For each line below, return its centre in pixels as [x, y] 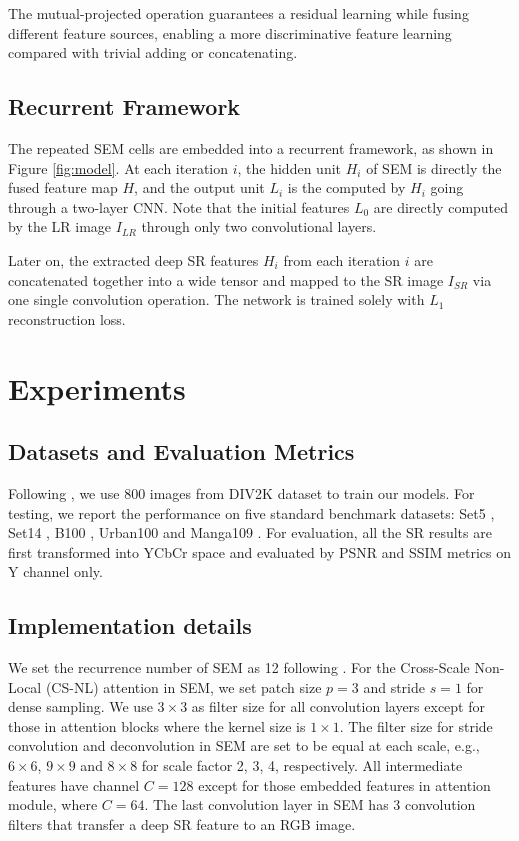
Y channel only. [55, 571]
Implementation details [130, 625]
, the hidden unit [289, 167]
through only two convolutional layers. [259, 226]
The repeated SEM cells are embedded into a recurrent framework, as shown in [251, 147]
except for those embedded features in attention [344, 784]
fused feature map [63, 187]
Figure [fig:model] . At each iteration [118, 167]
